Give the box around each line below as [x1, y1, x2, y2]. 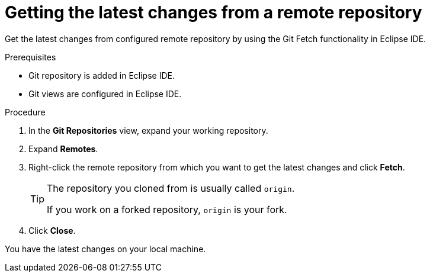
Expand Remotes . [28, 143, 98, 154]
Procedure [5, 107, 46, 117]
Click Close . [28, 225, 76, 236]
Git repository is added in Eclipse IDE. [28, 70, 175, 80]
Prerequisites [5, 51, 56, 62]
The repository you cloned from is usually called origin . [47, 182, 295, 194]
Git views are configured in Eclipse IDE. [28, 88, 182, 99]
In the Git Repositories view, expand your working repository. [28, 125, 268, 136]
